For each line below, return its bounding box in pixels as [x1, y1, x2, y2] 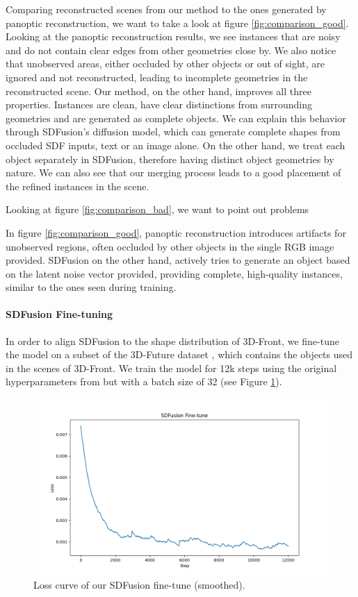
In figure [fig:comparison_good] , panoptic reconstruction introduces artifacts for [6, 225, 346, 239]
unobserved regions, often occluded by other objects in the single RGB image [6, 239, 334, 253]
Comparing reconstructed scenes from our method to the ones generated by [6, 2, 327, 16]
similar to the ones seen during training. [6, 280, 177, 294]
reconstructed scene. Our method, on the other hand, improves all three [6, 83, 311, 98]
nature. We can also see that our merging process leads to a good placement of [6, 165, 341, 180]
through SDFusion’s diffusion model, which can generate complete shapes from [6, 124, 341, 139]
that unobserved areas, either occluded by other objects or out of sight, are [6, 56, 325, 71]
